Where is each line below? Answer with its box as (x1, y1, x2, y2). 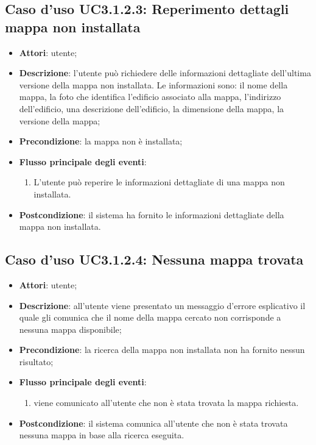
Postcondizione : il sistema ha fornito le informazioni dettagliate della (19, 208, 284, 221)
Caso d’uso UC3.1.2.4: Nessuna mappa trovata (5, 250, 304, 269)
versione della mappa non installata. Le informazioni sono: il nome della (19, 78, 288, 91)
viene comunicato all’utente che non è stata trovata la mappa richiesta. (33, 396, 299, 409)
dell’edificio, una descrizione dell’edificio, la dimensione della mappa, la (19, 102, 284, 115)
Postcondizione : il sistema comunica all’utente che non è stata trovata (19, 416, 288, 429)
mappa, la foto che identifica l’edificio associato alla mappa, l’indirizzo (19, 90, 281, 103)
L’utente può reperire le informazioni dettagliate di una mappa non (33, 176, 285, 188)
